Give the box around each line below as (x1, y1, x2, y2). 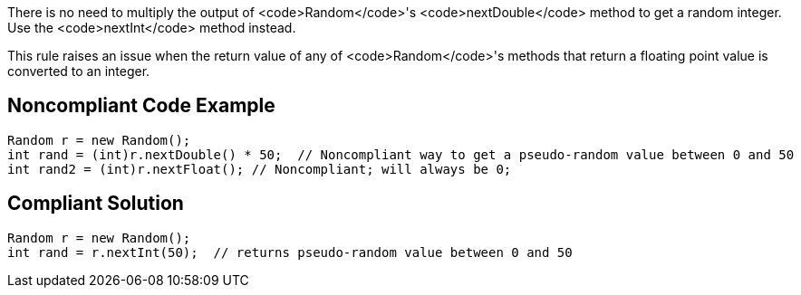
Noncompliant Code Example (7, 94, 275, 118)
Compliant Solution (7, 192, 184, 215)
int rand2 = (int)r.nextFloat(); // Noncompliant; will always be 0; (7, 161, 512, 176)
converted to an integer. (7, 63, 150, 79)
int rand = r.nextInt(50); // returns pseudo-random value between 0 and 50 (7, 244, 573, 260)
